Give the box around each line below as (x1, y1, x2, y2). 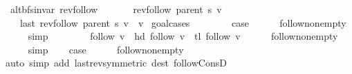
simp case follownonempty (28, 42, 184, 56)
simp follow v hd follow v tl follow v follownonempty (28, 29, 338, 43)
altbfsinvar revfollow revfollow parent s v (10, 2, 222, 16)
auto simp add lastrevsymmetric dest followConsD (5, 56, 227, 70)
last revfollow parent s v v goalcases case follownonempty (19, 15, 346, 29)
